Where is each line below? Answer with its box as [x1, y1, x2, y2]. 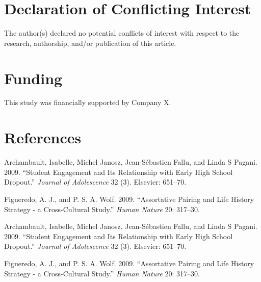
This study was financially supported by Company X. [4, 97, 171, 108]
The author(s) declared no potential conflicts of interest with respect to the [4, 28, 240, 38]
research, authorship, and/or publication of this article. [4, 37, 176, 48]
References [4, 127, 82, 148]
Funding [4, 67, 63, 88]
